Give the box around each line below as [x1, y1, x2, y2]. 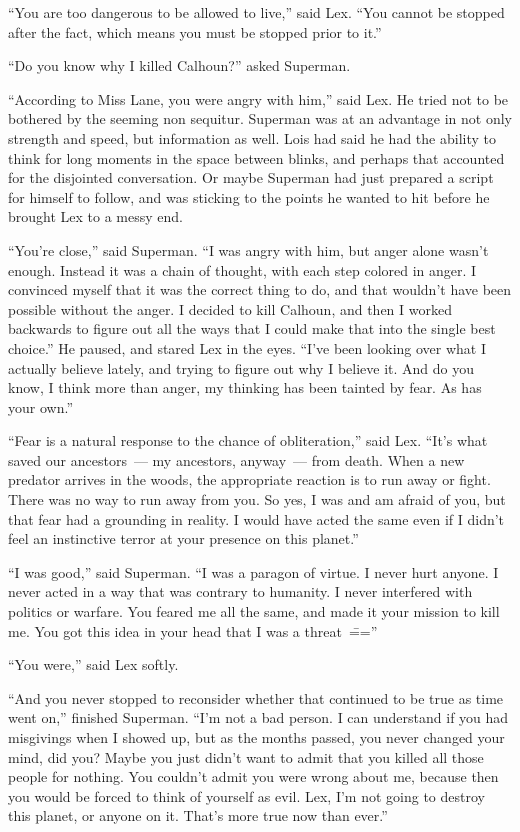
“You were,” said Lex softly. [8, 654, 179, 675]
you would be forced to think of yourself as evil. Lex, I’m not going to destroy [8, 785, 485, 806]
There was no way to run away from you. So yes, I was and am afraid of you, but [8, 489, 506, 510]
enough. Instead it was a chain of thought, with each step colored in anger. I [8, 259, 477, 280]
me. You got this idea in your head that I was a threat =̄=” [8, 620, 378, 641]
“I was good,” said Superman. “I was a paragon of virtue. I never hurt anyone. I [8, 561, 499, 582]
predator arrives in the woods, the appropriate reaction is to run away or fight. [8, 469, 491, 490]
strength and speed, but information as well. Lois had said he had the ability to [8, 127, 496, 148]
